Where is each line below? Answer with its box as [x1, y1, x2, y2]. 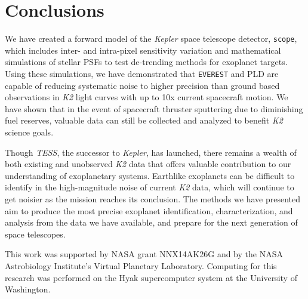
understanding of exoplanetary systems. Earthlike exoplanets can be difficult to [5, 169, 295, 181]
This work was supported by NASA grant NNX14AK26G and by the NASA [5, 248, 283, 260]
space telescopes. [5, 227, 66, 240]
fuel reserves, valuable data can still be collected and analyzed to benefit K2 [5, 114, 283, 127]
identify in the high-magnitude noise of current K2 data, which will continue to [5, 181, 294, 193]
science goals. [5, 126, 54, 138]
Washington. [5, 283, 51, 295]
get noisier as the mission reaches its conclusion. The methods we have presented [5, 192, 300, 205]
